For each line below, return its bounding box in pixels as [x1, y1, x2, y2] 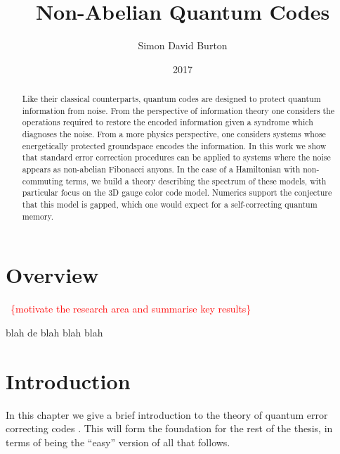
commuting [22, 175, 63, 187]
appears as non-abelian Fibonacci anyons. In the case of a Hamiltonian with [22, 163, 301, 175]
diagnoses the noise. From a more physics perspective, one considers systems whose [22, 128, 326, 140]
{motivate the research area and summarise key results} [11, 301, 251, 316]
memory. [22, 210, 54, 222]
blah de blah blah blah [6, 324, 103, 339]
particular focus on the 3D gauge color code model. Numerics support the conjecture [22, 187, 332, 198]
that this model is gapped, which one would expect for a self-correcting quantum [22, 198, 318, 210]
